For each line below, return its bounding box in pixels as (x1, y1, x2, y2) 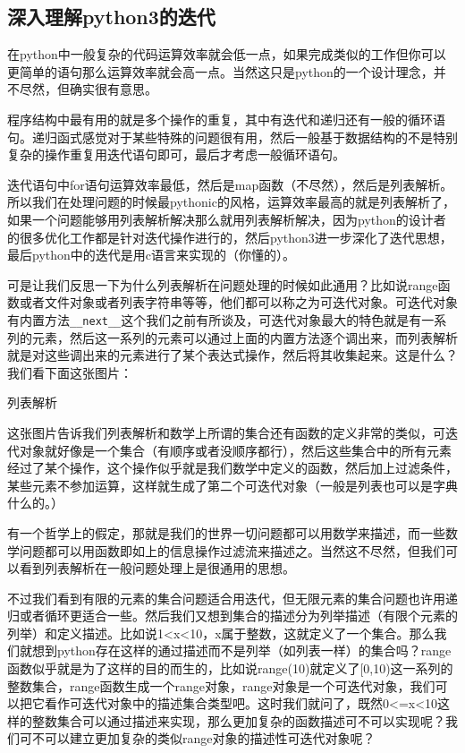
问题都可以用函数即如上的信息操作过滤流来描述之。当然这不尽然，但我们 (19, 541, 445, 560)
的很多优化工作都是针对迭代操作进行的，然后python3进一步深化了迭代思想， (7, 227, 452, 246)
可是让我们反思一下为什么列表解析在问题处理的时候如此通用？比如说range (7, 275, 438, 294)
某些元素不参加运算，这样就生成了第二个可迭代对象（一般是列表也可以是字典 (7, 475, 458, 494)
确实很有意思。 (69, 80, 157, 98)
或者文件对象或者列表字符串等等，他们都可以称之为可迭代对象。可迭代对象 (19, 293, 458, 312)
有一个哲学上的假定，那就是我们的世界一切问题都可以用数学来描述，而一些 (7, 523, 445, 542)
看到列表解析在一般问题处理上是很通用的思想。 (19, 559, 295, 578)
